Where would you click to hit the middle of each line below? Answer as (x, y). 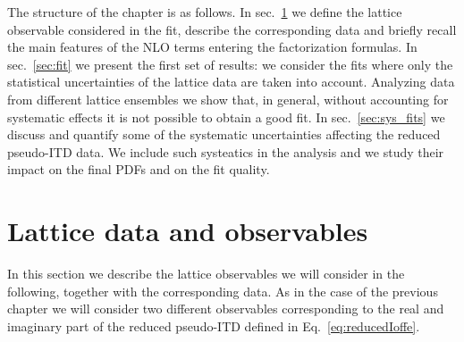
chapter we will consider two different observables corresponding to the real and (226, 309)
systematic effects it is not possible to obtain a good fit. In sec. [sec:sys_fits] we (226, 117)
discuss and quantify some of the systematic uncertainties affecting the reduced (224, 134)
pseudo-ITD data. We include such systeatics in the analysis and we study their (226, 151)
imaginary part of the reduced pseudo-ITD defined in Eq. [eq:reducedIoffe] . (214, 325)
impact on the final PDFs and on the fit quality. (139, 169)
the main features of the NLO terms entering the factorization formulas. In (212, 47)
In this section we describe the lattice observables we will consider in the (206, 274)
